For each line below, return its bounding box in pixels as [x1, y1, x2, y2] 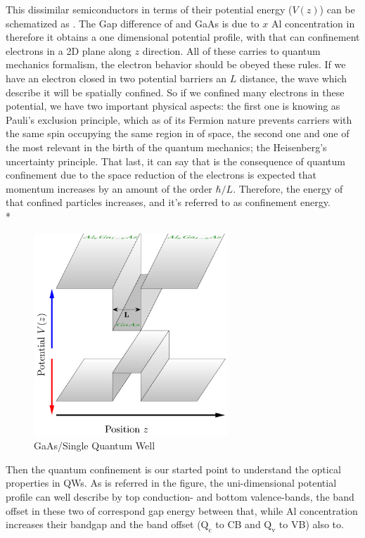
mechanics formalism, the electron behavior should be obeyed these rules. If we [6, 57, 346, 72]
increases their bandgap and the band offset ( [6, 517, 201, 532]
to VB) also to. [278, 517, 344, 532]
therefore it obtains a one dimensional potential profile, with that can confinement [6, 30, 360, 44]
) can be [319, 2, 355, 16]
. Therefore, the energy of [233, 181, 343, 196]
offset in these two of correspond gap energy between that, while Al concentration [6, 503, 358, 518]
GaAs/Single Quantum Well [34, 438, 155, 453]
